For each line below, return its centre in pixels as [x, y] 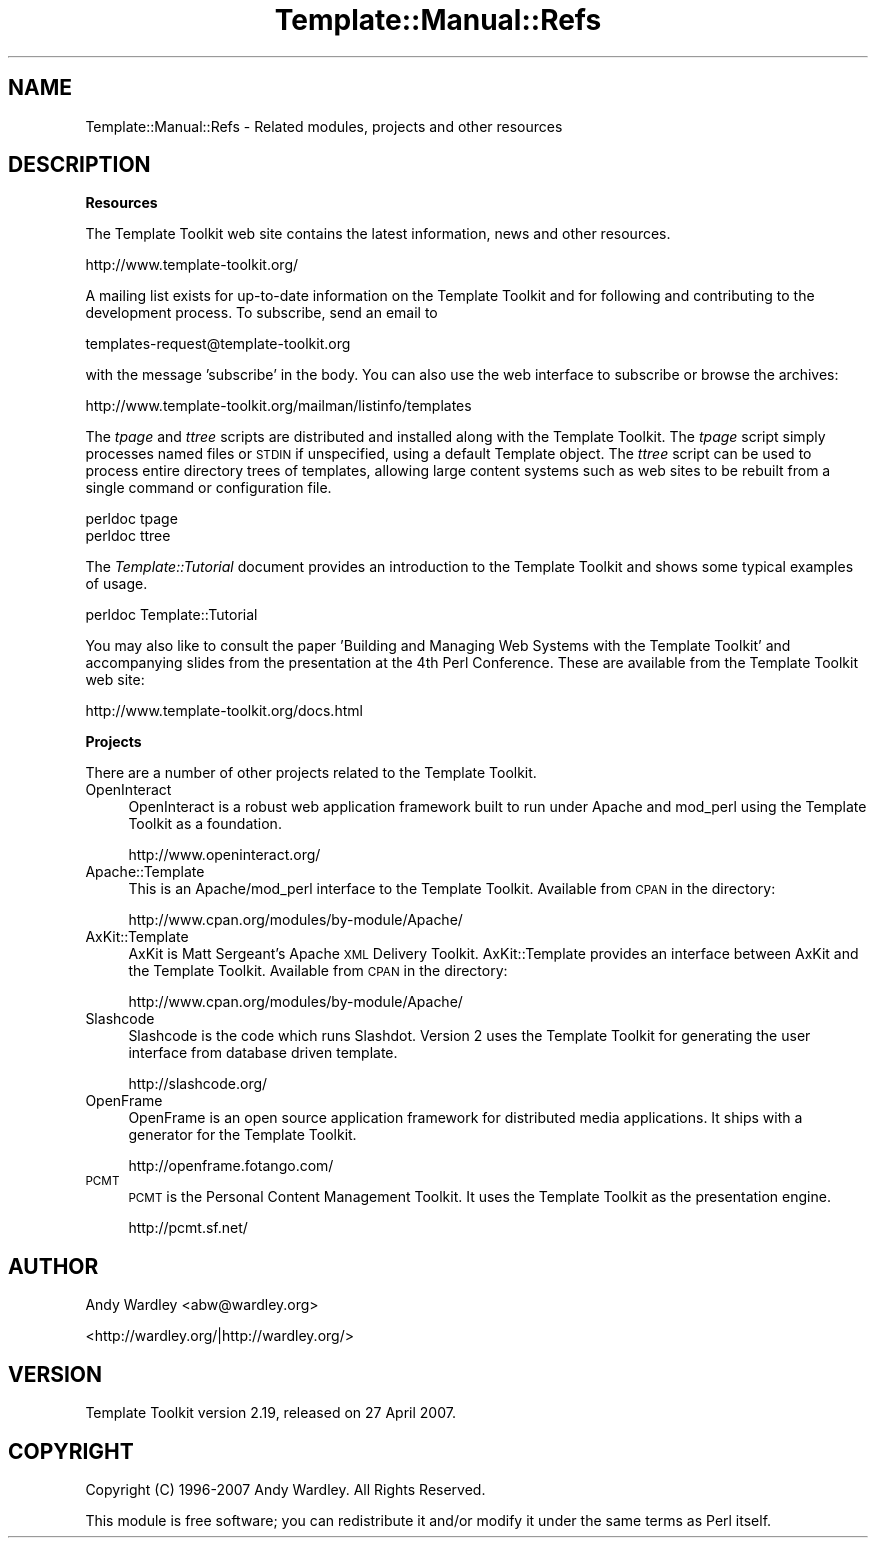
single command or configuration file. [208, 488]
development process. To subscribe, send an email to [261, 313]
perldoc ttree [128, 536]
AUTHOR [53, 1266]
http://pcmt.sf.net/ [188, 1228]
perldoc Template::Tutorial [171, 615]
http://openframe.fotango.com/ [231, 1166]
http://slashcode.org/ [198, 1084]
